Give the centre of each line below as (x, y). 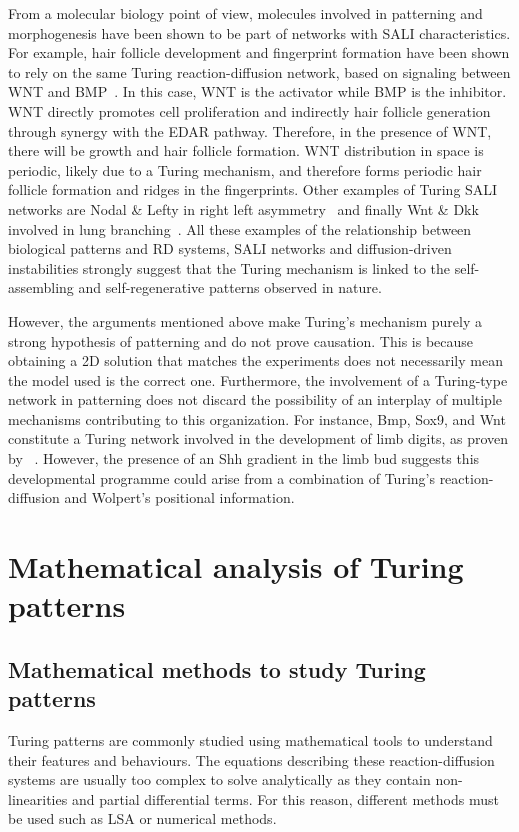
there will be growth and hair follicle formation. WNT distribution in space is (246, 150)
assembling (41, 287)
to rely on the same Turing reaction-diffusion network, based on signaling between (259, 71)
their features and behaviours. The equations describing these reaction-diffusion (251, 759)
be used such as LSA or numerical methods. (142, 818)
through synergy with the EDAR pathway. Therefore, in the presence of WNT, (250, 130)
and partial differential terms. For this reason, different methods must (285, 798)
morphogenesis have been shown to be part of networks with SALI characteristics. (259, 32)
